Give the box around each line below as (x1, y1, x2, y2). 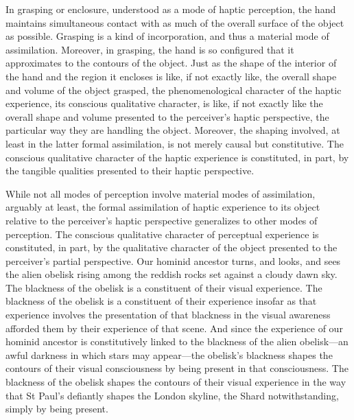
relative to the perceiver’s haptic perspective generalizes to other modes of (5, 213, 318, 227)
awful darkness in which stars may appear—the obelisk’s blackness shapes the (5, 347, 333, 362)
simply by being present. (5, 401, 108, 416)
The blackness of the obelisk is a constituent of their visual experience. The (5, 280, 322, 294)
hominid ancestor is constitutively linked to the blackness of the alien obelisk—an (5, 334, 349, 349)
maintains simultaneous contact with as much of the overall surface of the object (5, 15, 344, 30)
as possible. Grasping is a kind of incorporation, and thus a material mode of (5, 29, 329, 43)
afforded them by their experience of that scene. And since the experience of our (5, 320, 343, 335)
